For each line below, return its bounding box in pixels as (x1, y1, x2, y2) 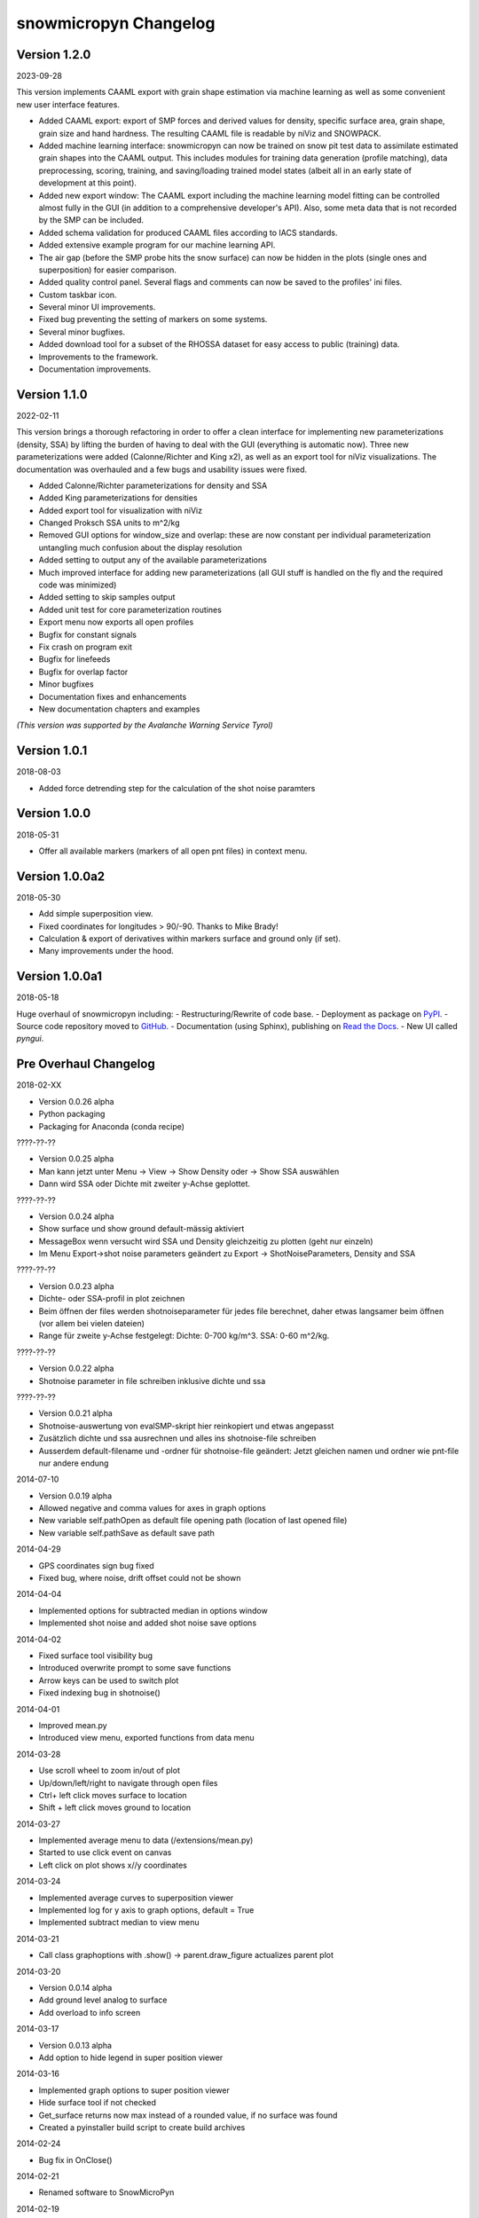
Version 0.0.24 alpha (38, 1211, 114, 1222)
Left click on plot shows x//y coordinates (38, 1860, 188, 1870)
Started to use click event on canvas (38, 1847, 172, 1858)
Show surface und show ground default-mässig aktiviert (38, 1223, 245, 1234)
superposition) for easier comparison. (38, 264, 177, 275)
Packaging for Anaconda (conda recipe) (38, 1121, 185, 1131)
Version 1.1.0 (16, 387, 88, 402)
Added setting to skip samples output (38, 592, 176, 602)
